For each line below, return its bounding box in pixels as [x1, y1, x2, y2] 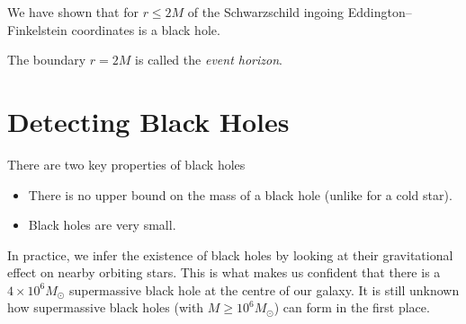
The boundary [7, 50, 86, 69]
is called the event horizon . [135, 50, 282, 69]
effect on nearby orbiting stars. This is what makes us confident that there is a [7, 263, 441, 282]
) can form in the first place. [273, 298, 430, 317]
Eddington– [347, 3, 412, 21]
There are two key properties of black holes [7, 154, 246, 173]
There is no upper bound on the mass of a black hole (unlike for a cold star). [28, 185, 453, 204]
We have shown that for [7, 3, 139, 21]
